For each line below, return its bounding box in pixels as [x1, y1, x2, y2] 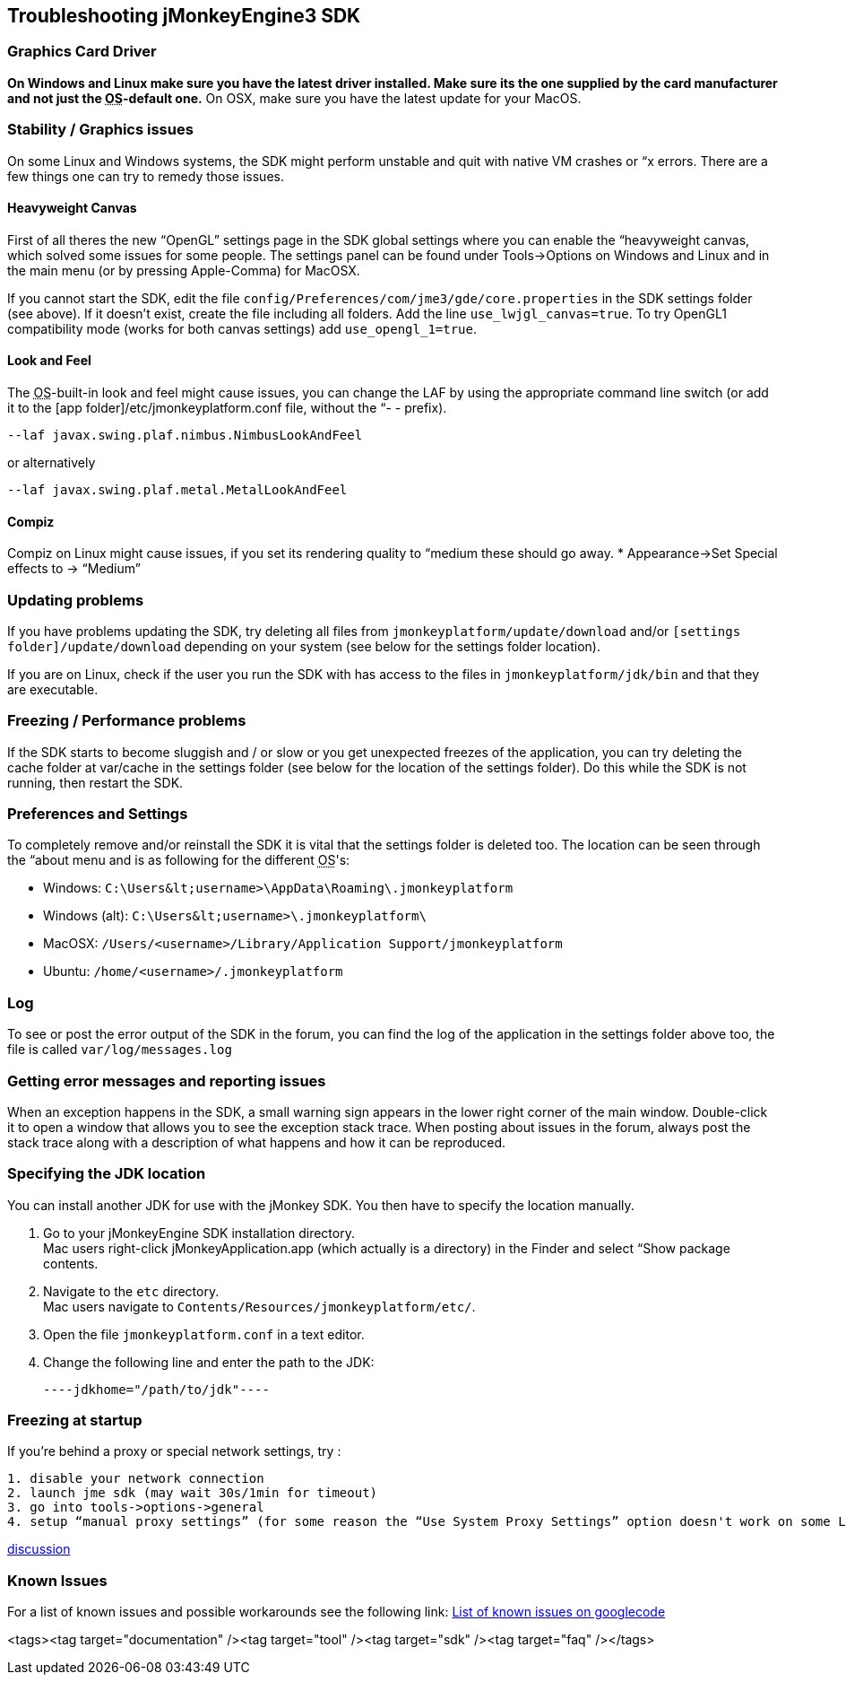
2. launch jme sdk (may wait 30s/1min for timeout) [7, 1486, 378, 1501]
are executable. [7, 681, 99, 697]
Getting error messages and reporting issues [7, 1071, 326, 1090]
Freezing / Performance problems [7, 711, 246, 730]
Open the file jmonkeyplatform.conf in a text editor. [43, 1326, 365, 1342]
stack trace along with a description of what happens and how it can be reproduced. [7, 1134, 506, 1150]
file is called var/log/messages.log [7, 1041, 232, 1058]
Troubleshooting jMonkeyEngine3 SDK [7, 4, 361, 27]
